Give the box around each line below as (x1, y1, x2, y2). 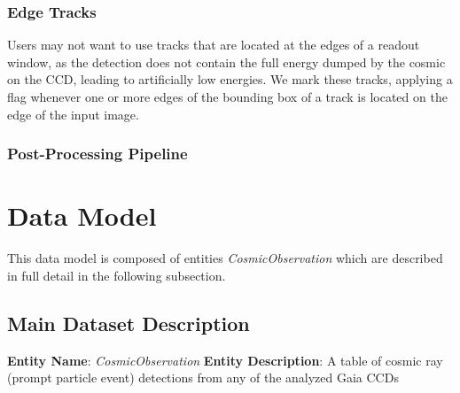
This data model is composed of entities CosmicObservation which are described (7, 249, 443, 267)
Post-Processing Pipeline (7, 143, 188, 165)
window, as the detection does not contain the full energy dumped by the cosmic (7, 52, 446, 71)
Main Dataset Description (7, 309, 250, 336)
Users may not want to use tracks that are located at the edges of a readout (7, 35, 420, 54)
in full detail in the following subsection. (7, 266, 226, 284)
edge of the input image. (7, 104, 139, 123)
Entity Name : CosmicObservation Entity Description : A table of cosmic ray (7, 351, 443, 369)
